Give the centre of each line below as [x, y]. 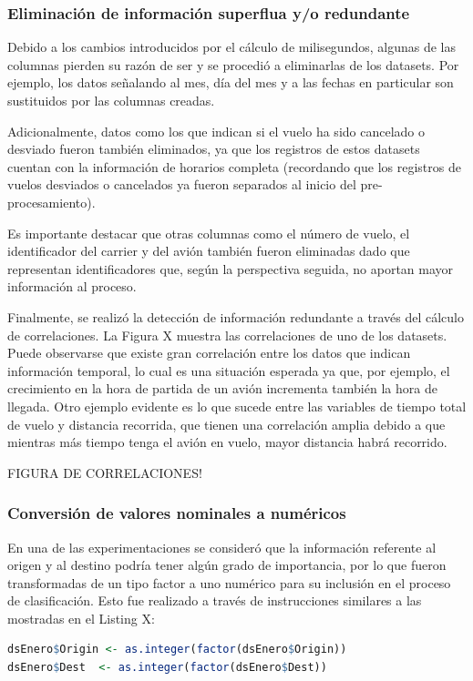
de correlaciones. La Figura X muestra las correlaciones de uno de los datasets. [227, 335]
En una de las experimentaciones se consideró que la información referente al [222, 547]
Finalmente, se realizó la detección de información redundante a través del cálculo [236, 316]
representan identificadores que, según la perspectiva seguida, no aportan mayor [231, 268]
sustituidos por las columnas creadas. [111, 100]
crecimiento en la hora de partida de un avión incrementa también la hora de [222, 388]
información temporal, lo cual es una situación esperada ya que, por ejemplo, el [229, 370]
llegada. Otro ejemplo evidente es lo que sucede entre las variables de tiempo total [237, 406]
